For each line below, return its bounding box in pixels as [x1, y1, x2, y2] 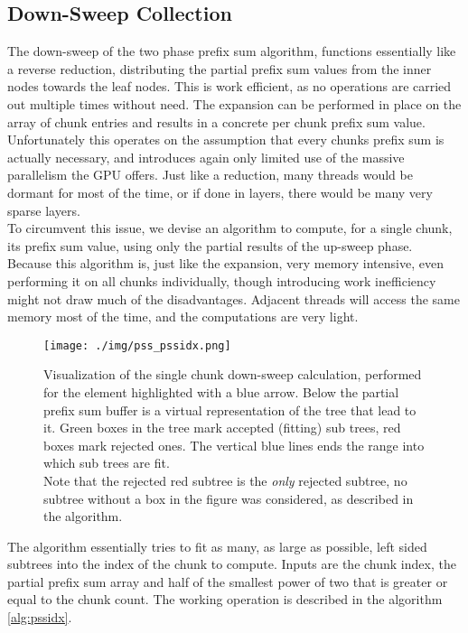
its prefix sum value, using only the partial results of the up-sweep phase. [7, 236, 413, 255]
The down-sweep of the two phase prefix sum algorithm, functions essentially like [7, 42, 456, 61]
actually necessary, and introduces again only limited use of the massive [7, 147, 405, 166]
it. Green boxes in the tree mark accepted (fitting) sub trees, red [43, 418, 401, 437]
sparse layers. [7, 200, 80, 219]
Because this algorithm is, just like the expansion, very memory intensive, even [7, 254, 444, 273]
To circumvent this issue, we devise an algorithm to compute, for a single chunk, [7, 219, 453, 237]
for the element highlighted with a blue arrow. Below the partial [43, 382, 399, 401]
